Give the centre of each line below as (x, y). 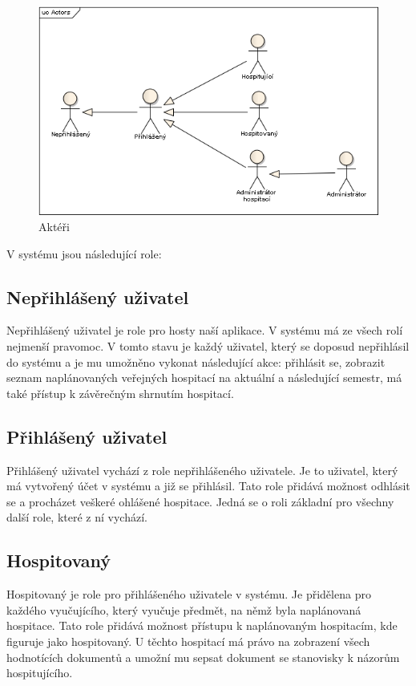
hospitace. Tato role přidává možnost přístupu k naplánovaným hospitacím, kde (202, 625)
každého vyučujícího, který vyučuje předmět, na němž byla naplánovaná (184, 609)
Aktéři (54, 227)
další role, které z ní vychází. (77, 517)
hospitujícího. (40, 673)
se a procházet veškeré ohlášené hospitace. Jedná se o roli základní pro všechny (200, 501)
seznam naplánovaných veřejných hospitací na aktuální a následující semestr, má (204, 378)
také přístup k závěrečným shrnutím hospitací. (120, 393)
